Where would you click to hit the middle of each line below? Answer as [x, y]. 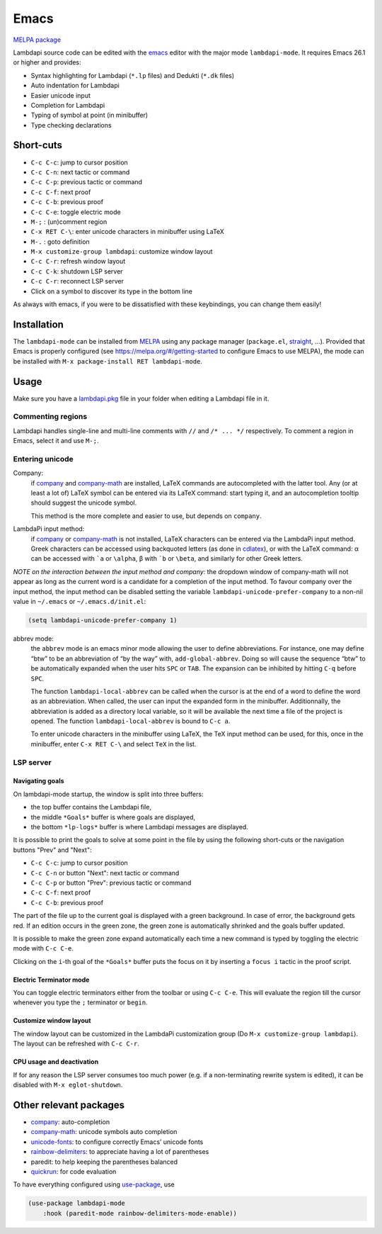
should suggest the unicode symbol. [84, 503]
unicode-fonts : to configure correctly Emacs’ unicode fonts [117, 1142]
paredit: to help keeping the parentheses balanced [104, 1162]
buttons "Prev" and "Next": [52, 850]
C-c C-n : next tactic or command [80, 172]
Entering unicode [43, 459]
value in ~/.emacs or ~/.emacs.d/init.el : [80, 601]
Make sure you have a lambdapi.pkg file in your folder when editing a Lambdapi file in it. [141, 398]
